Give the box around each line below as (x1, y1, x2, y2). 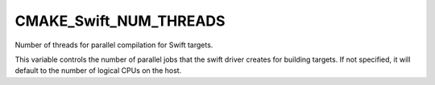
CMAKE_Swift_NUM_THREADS (14, 12, 226, 30)
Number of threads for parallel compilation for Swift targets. (14, 40, 213, 50)
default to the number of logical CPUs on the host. (14, 66, 182, 75)
